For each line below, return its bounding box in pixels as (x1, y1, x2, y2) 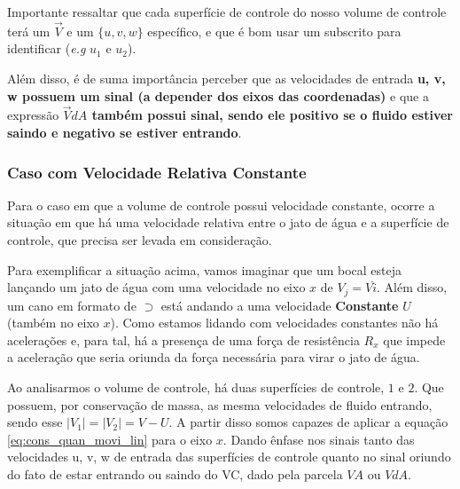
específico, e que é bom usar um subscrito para (147, 21, 402, 40)
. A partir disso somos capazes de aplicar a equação (168, 413, 448, 431)
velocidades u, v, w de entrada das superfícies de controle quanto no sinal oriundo (7, 447, 451, 466)
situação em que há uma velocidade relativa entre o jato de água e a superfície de (7, 213, 449, 232)
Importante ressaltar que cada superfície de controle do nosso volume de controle (7, 3, 447, 20)
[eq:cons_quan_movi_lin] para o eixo (7, 430, 213, 448)
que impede (383, 330, 446, 349)
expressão (7, 106, 59, 124)
